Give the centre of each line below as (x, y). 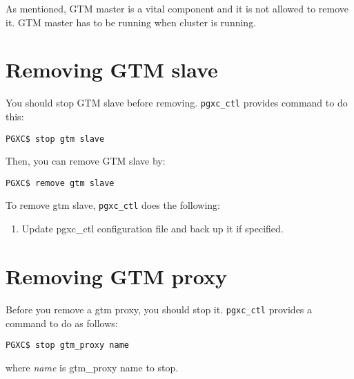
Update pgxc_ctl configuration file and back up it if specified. (153, 229)
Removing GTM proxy (116, 276)
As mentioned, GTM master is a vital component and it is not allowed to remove (177, 8)
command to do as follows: (62, 323)
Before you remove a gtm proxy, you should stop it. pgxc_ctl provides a (159, 309)
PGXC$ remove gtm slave (60, 183)
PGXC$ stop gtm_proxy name (67, 345)
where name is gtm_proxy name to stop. (92, 367)
